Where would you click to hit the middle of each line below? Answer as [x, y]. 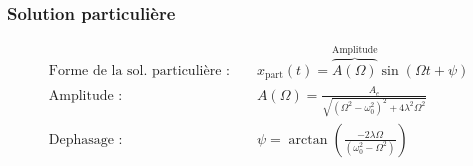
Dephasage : [85, 139]
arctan [308, 139]
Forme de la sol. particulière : [139, 70]
